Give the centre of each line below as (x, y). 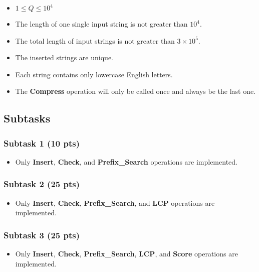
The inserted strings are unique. (64, 57)
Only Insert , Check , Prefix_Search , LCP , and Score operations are (126, 254)
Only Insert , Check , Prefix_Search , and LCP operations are (115, 202)
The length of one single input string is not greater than (101, 24)
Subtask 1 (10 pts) (42, 143)
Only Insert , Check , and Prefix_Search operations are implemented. (126, 161)
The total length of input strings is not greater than (95, 40)
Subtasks (27, 118)
